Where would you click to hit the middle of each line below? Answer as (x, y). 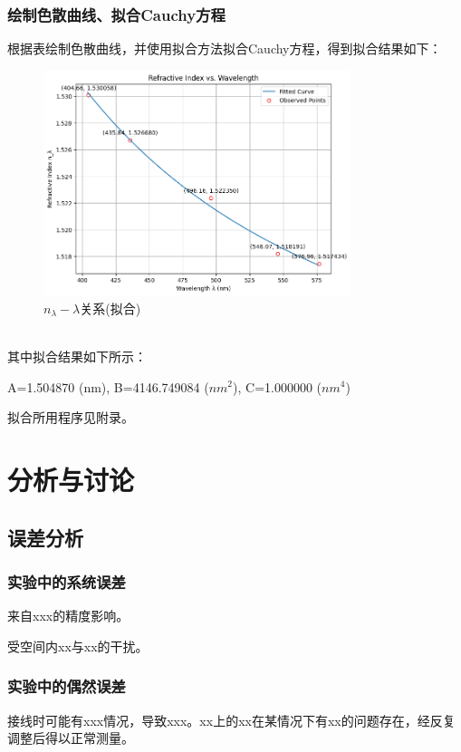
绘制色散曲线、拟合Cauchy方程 (116, 14)
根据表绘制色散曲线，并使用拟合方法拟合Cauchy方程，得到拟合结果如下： (225, 48)
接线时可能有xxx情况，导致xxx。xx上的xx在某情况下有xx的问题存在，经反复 (231, 720)
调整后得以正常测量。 (71, 738)
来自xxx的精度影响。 (68, 616)
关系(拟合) (110, 308)
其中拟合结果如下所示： (77, 356)
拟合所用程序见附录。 (71, 417)
